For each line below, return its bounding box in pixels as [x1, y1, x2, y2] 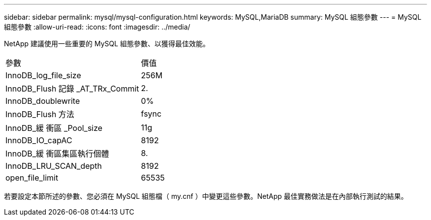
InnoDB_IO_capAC [5, 135, 72, 145]
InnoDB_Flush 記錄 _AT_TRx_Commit [5, 84, 139, 94]
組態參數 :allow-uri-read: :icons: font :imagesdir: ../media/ [4, 23, 190, 31]
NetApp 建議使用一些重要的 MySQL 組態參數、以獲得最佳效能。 [4, 39, 210, 48]
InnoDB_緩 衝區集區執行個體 [5, 149, 109, 158]
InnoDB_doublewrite [5, 96, 80, 106]
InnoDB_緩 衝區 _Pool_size [5, 123, 103, 133]
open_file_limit [5, 173, 59, 183]
